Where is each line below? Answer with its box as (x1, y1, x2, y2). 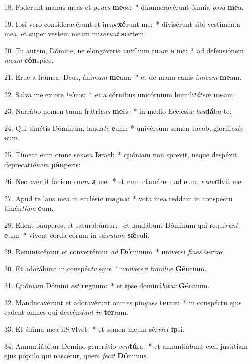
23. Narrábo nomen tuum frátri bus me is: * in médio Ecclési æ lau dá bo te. (4, 106, 232, 116)
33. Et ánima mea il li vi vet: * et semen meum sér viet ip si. (4, 324, 185, 334)
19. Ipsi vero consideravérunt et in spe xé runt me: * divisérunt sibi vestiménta (4, 18, 241, 29)
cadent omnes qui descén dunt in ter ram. (4, 307, 129, 317)
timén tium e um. (4, 203, 54, 213)
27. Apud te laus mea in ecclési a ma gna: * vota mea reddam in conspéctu (4, 193, 233, 203)
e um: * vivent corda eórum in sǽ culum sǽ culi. (4, 229, 150, 240)
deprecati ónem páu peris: (4, 159, 81, 169)
